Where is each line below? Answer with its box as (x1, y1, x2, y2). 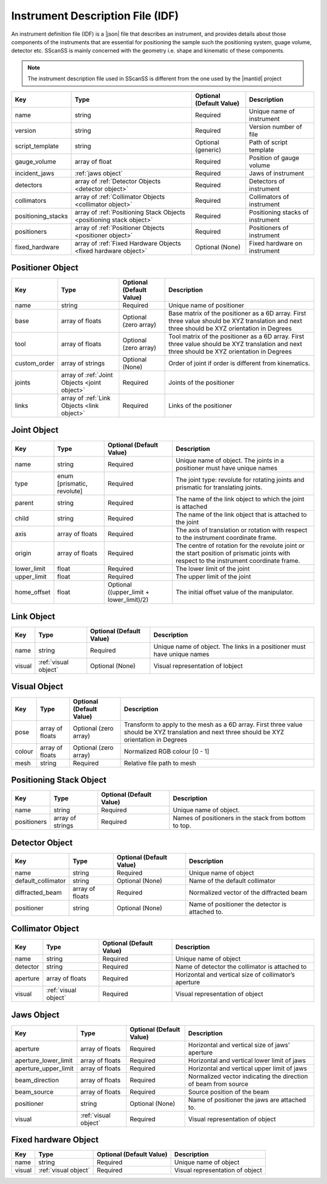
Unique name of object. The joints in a (176, 456, 285, 464)
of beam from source (188, 1079, 248, 1088)
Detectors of (249, 177, 285, 185)
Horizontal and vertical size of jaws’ (188, 1041, 290, 1049)
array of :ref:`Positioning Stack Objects (74, 208, 186, 216)
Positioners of (249, 223, 289, 232)
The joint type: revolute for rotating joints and (176, 475, 305, 484)
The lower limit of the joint (176, 564, 250, 573)
